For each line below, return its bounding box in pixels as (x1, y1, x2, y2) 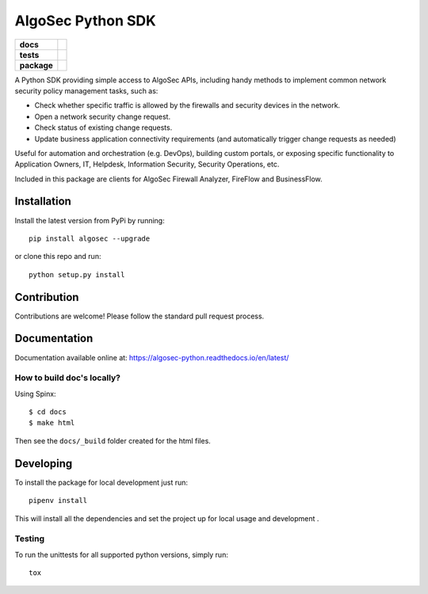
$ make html (29, 418, 75, 428)
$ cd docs (29, 408, 67, 417)
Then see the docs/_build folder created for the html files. (14, 436, 212, 445)
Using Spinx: (14, 389, 56, 398)
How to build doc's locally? (14, 372, 120, 383)
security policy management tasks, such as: (14, 86, 159, 95)
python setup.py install (29, 270, 125, 279)
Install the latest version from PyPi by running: (14, 215, 166, 225)
